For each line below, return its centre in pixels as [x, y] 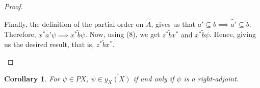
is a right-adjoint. [211, 78]
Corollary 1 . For [32, 78]
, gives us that [173, 24]
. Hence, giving [232, 34]
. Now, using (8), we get [122, 34]
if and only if [154, 78]
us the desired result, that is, [49, 44]
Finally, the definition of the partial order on [74, 24]
